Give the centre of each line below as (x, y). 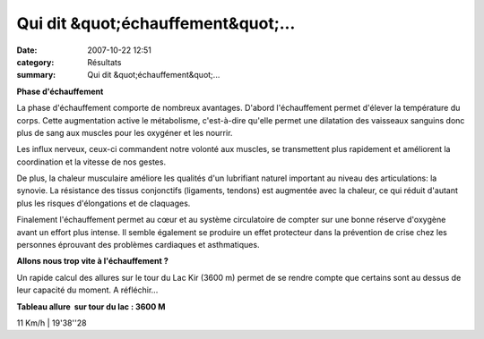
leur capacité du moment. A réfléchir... (87, 290)
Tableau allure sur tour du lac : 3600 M (91, 306)
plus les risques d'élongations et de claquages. (104, 203)
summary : (36, 75)
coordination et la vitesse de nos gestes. (91, 162)
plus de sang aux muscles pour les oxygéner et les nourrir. (125, 132)
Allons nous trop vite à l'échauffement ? (93, 261)
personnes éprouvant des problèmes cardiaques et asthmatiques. (138, 245)
